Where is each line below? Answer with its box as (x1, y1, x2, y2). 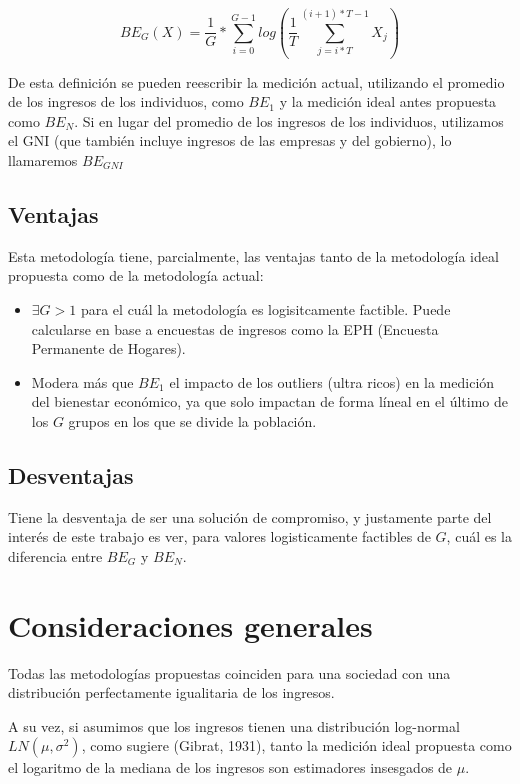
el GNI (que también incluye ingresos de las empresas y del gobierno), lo (8, 130, 452, 151)
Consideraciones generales (8, 604, 373, 645)
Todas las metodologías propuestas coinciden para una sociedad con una (8, 662, 451, 683)
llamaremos (8, 150, 78, 171)
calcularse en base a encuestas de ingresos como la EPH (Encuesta (31, 318, 439, 339)
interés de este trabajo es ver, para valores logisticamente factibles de (8, 526, 431, 547)
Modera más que (31, 371, 134, 392)
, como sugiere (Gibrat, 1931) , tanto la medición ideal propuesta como (81, 735, 512, 756)
